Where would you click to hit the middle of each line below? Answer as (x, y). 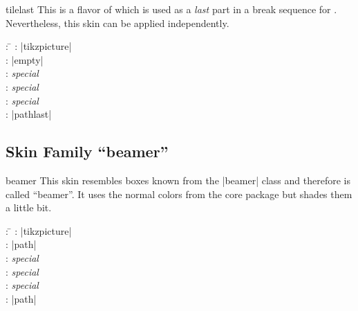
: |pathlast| (29, 114)
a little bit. (29, 207)
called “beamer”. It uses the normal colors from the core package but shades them (179, 194)
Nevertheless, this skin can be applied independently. (117, 23)
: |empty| (25, 59)
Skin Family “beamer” (87, 151)
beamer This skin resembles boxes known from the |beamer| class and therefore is (178, 180)
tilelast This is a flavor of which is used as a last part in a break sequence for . (171, 9)
